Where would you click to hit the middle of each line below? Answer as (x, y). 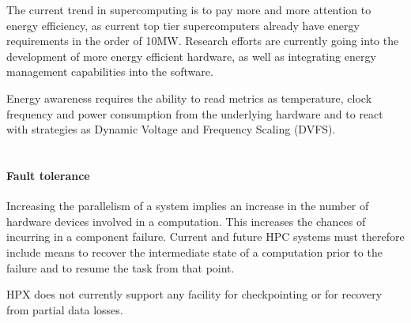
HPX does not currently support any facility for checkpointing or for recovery (194, 294)
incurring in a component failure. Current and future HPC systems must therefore (205, 237)
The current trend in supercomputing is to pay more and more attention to (189, 9)
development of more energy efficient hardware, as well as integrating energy (191, 56)
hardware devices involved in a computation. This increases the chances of (186, 221)
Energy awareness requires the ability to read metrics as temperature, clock (189, 98)
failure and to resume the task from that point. (121, 267)
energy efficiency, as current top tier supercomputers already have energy (183, 25)
